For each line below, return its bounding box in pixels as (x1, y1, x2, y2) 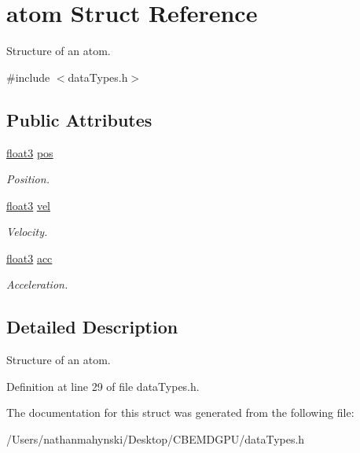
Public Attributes (6, 107, 152, 131)
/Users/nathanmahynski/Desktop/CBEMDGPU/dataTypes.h (6, 431, 305, 447)
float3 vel (6, 197, 51, 213)
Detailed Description (6, 315, 178, 339)
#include (6, 68, 50, 85)
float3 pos (6, 144, 53, 160)
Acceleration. (6, 276, 68, 293)
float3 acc (6, 249, 53, 266)
